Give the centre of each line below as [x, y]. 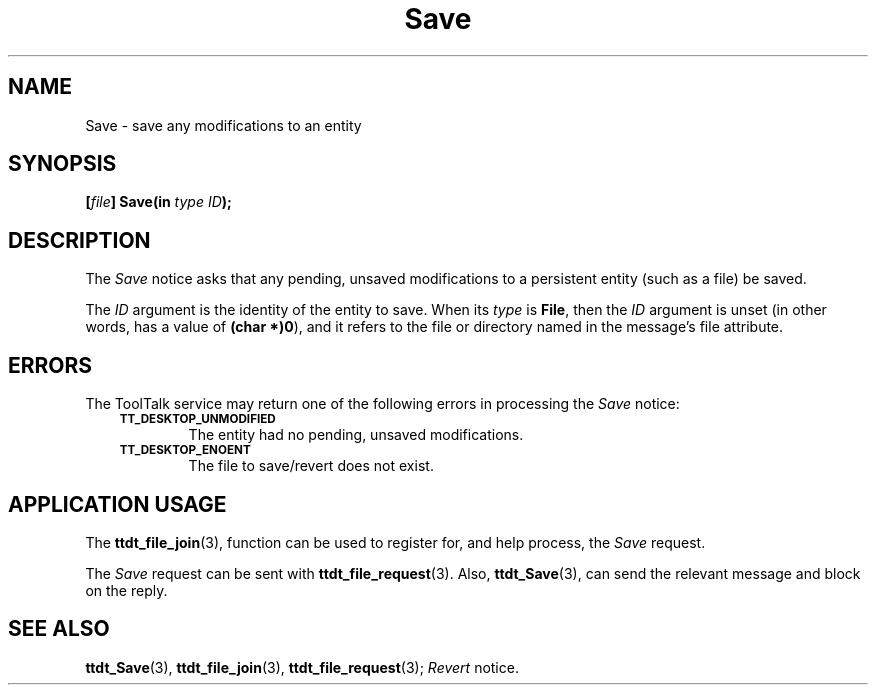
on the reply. [126, 590]
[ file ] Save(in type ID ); [158, 202]
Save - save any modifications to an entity [223, 125]
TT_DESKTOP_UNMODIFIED [197, 419]
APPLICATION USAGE [117, 504]
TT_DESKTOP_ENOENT [185, 450]
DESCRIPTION [79, 240]
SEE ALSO [59, 629]
